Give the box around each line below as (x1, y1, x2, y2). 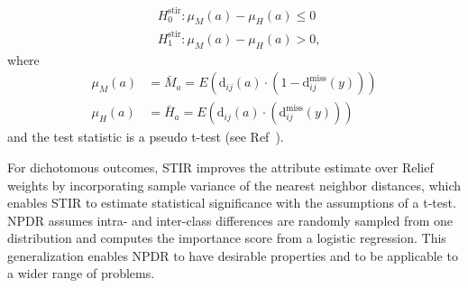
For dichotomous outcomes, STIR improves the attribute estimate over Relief (7, 157, 434, 176)
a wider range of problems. (7, 264, 155, 283)
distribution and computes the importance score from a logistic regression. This (7, 228, 446, 247)
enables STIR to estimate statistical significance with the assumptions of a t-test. (7, 193, 456, 212)
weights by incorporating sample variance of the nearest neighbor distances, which (7, 175, 462, 194)
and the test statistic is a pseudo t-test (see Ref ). (7, 127, 284, 146)
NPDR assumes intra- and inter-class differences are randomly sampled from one (7, 210, 454, 229)
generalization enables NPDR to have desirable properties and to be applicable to (7, 246, 458, 265)
